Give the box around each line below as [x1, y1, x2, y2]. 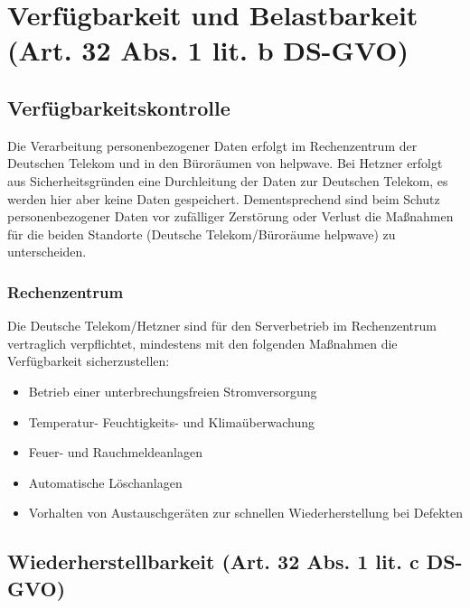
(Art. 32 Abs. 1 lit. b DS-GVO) [7, 32, 409, 69]
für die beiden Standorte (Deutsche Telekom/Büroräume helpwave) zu [7, 224, 396, 243]
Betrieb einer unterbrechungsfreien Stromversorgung [28, 381, 317, 400]
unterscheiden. [7, 242, 87, 261]
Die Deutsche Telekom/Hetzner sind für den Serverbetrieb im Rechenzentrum [7, 316, 437, 335]
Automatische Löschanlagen [28, 472, 183, 491]
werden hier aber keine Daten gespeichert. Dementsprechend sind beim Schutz [7, 189, 440, 208]
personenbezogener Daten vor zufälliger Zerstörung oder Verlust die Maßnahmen [7, 207, 454, 226]
